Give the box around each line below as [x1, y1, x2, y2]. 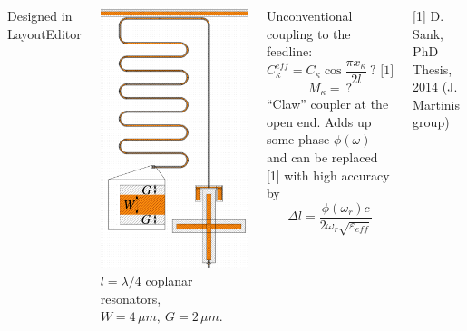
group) [413, 112, 450, 131]
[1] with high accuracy [266, 165, 390, 184]
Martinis [413, 94, 460, 113]
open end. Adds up [266, 112, 372, 131]
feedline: [266, 42, 313, 61]
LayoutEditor [7, 24, 82, 43]
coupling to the [266, 24, 351, 43]
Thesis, [413, 59, 452, 78]
